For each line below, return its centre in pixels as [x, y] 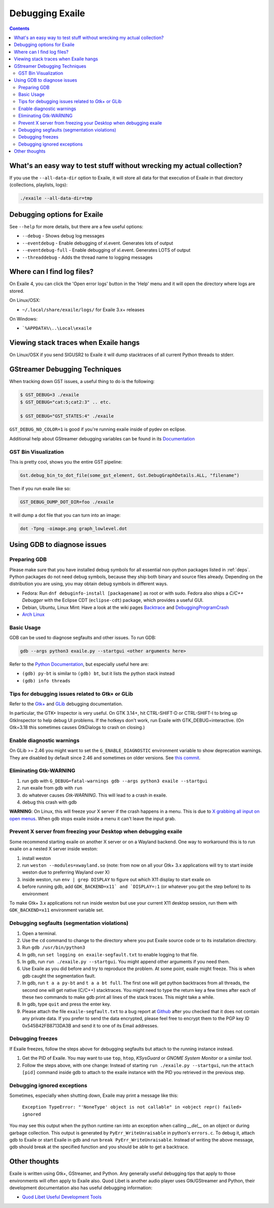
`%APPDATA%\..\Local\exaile [57, 328]
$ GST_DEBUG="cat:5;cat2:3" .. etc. [66, 402]
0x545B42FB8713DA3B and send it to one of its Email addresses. [90, 1025]
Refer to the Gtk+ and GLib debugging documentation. [66, 704]
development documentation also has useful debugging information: [81, 1188]
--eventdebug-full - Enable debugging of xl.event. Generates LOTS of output [106, 250]
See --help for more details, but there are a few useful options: [76, 226]
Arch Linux [33, 614]
